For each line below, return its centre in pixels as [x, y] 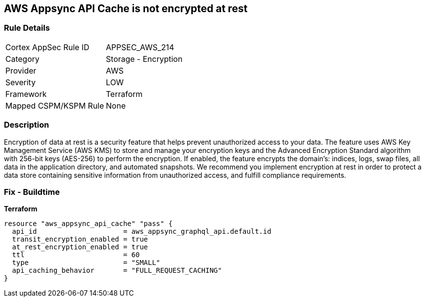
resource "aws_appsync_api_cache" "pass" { [88, 224]
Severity [20, 82]
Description [27, 125]
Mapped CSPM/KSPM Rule [55, 105]
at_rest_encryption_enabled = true [80, 247]
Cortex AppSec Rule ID [48, 47]
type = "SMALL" [86, 263]
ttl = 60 [76, 255]
